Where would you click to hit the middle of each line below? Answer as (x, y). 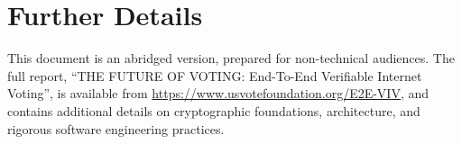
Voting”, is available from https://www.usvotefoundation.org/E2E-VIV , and (218, 93)
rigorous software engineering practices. (116, 128)
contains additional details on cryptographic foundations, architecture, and (214, 110)
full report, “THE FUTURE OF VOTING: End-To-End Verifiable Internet (215, 75)
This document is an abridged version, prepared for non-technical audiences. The (231, 58)
